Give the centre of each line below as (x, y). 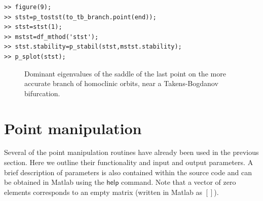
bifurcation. (42, 93)
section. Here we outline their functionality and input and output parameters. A (129, 162)
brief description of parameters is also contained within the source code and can (128, 172)
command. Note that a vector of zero (179, 182)
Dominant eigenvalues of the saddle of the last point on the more (125, 73)
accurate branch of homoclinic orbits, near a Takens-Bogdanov (121, 83)
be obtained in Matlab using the (54, 182)
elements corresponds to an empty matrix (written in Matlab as (103, 192)
